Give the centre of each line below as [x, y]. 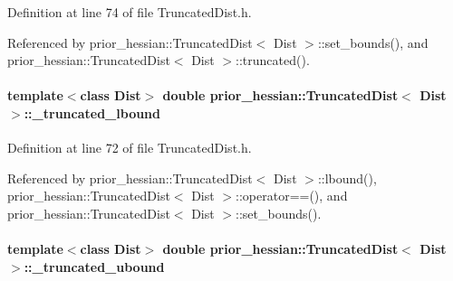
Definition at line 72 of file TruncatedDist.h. [130, 148]
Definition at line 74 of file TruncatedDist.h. [130, 12]
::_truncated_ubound [94, 266]
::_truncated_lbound [92, 112]
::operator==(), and [292, 196]
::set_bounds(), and [373, 42]
